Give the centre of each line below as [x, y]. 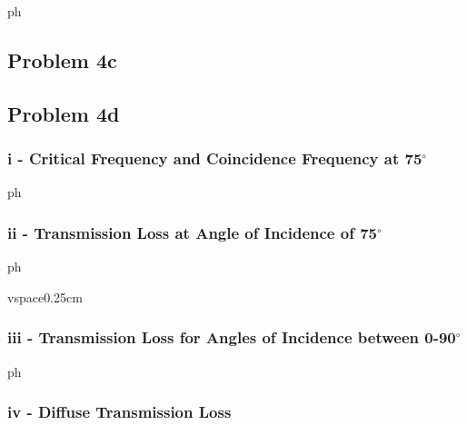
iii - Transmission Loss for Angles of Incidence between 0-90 [232, 337]
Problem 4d [64, 113]
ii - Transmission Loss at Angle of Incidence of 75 [192, 232]
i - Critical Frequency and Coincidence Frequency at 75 [215, 158]
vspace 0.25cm [45, 297]
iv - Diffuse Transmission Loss [119, 412]
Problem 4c [62, 59]
